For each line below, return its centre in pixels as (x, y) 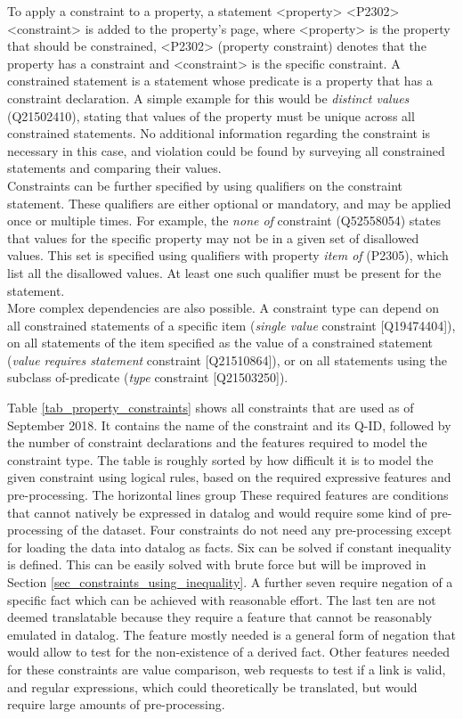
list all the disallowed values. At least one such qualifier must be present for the (224, 272)
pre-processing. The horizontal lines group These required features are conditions (228, 495)
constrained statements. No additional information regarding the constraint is (219, 133)
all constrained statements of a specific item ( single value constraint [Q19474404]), (231, 325)
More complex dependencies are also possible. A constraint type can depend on (223, 308)
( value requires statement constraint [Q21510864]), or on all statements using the (227, 359)
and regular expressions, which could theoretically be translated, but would (212, 686)
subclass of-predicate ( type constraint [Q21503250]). (148, 377)
